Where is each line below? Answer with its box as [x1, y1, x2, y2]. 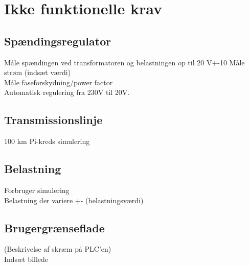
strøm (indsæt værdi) [4, 67, 71, 78]
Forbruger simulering [4, 184, 70, 195]
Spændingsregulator [4, 33, 111, 49]
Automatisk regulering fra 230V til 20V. [4, 87, 130, 98]
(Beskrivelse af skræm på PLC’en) [4, 244, 111, 254]
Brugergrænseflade [4, 220, 105, 235]
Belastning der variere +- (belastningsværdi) [4, 195, 144, 205]
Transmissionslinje [4, 112, 103, 128]
